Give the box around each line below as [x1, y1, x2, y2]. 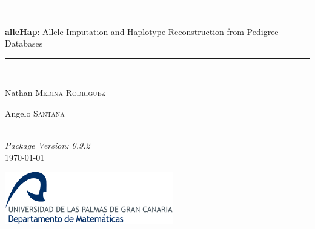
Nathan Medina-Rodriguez [5, 86, 105, 99]
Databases [5, 37, 43, 50]
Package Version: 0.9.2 [5, 139, 90, 152]
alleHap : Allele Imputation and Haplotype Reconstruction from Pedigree [5, 25, 279, 37]
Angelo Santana [5, 106, 65, 119]
